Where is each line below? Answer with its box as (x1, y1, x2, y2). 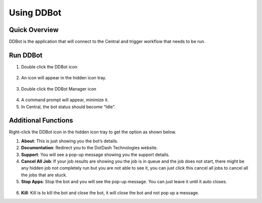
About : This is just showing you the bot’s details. (21, 138, 118, 144)
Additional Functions (9, 116, 73, 125)
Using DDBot (9, 7, 62, 18)
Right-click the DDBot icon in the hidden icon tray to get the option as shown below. (9, 129, 177, 135)
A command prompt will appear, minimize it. (21, 97, 109, 103)
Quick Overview (9, 26, 59, 34)
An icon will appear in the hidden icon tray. (21, 75, 107, 81)
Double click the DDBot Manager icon (21, 86, 97, 92)
